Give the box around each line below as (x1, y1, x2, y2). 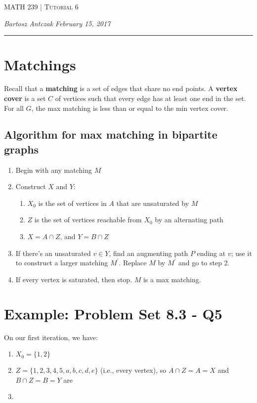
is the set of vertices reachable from (34, 214, 142, 225)
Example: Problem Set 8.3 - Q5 (4, 303, 222, 323)
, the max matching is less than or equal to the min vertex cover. (31, 102, 228, 113)
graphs (4, 141, 39, 156)
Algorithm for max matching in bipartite (4, 127, 217, 142)
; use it (231, 248, 252, 258)
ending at (197, 248, 226, 258)
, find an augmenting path (109, 248, 188, 258)
